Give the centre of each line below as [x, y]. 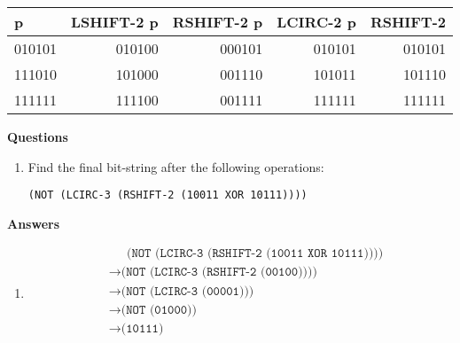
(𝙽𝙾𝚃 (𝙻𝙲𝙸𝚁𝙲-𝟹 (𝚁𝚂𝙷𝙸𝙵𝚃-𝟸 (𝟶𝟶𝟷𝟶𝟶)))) [219, 273]
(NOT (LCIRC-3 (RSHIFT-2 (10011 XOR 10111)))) [168, 195]
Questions [38, 136]
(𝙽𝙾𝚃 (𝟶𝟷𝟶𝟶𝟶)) [159, 310]
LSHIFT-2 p [115, 22]
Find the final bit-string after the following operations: [176, 166]
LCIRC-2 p [316, 22]
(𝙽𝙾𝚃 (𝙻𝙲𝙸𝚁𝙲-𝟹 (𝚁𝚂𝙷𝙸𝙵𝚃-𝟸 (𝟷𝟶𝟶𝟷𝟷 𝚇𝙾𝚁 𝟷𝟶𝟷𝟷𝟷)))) [255, 254]
